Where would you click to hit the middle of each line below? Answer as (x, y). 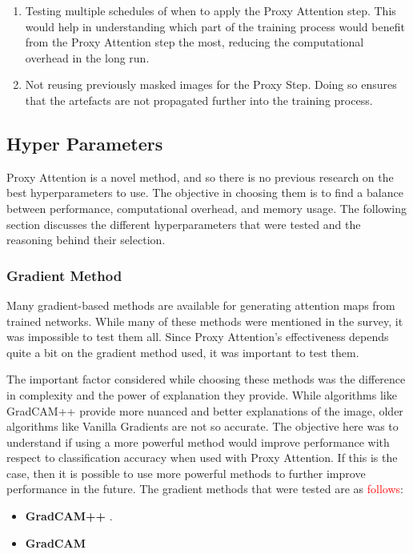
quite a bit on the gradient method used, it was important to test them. (183, 352)
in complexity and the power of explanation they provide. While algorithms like (202, 394)
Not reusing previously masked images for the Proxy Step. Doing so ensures (211, 84)
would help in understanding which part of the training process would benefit (215, 26)
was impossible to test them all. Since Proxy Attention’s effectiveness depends (198, 337)
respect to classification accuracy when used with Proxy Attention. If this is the (202, 458)
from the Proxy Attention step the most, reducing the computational (194, 42)
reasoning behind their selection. (86, 240)
